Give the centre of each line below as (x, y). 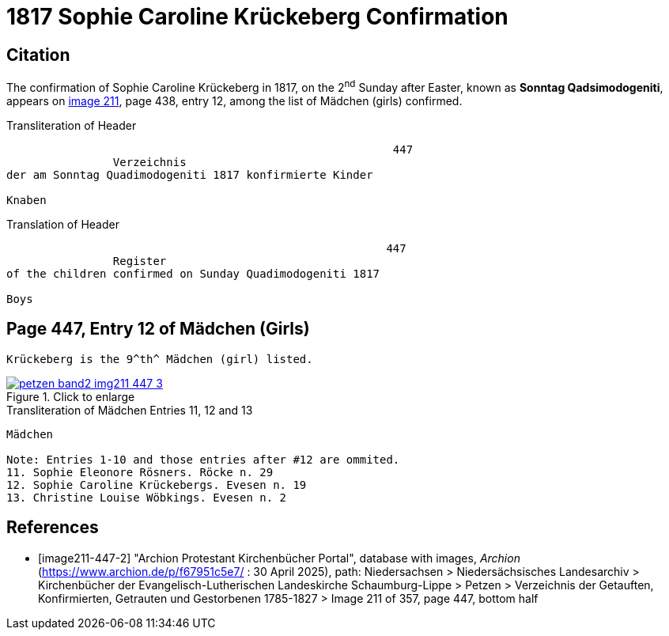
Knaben (26, 200)
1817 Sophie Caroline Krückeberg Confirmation (257, 17)
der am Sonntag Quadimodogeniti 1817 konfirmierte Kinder (190, 174)
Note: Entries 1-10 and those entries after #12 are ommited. (203, 459)
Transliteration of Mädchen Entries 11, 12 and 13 (130, 410)
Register (140, 261)
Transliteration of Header (72, 125)
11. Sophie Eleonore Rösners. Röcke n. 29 (140, 472)
